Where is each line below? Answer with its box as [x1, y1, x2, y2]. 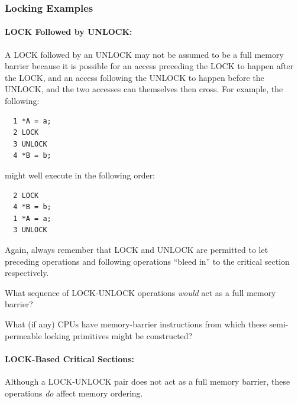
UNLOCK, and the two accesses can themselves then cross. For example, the [5, 83, 283, 95]
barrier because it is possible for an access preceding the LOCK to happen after [5, 60, 294, 72]
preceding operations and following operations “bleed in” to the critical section [5, 255, 290, 267]
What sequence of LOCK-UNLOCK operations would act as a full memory [5, 286, 276, 298]
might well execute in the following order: [5, 168, 156, 181]
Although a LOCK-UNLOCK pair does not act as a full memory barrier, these [5, 375, 290, 387]
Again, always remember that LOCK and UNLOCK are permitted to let [5, 243, 268, 255]
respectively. [5, 266, 49, 279]
